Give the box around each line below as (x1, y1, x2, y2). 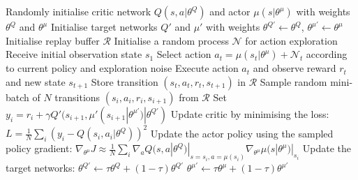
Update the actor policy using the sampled (150, 126, 334, 140)
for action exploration (245, 33, 338, 47)
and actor (209, 4, 251, 18)
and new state (6, 74, 66, 89)
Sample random (260, 74, 327, 89)
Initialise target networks (50, 20, 158, 33)
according (306, 47, 348, 61)
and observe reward (253, 61, 336, 75)
